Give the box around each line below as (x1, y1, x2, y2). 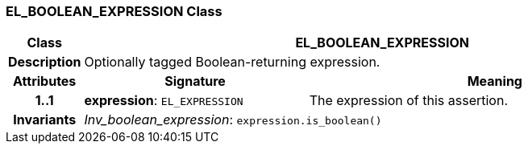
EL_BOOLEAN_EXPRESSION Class (6, 3, 222, 19)
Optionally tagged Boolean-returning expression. (84, 54, 380, 71)
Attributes (13, 73, 77, 90)
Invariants (13, 111, 77, 128)
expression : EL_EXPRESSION (84, 92, 243, 109)
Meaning (467, 73, 522, 90)
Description (8, 54, 81, 71)
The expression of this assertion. (309, 92, 509, 109)
